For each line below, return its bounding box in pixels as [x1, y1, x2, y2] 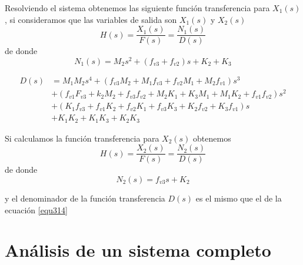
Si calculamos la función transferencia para [5, 132, 159, 144]
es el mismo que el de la [195, 192, 282, 204]
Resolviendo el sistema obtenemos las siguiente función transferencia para [5, 2, 270, 14]
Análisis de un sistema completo [5, 238, 271, 262]
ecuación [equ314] [5, 203, 68, 216]
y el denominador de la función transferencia [5, 192, 165, 204]
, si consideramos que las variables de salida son [5, 13, 177, 25]
